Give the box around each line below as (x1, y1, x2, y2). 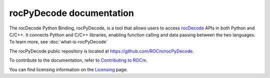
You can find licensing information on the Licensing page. (9, 66, 128, 72)
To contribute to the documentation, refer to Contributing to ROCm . (9, 57, 147, 63)
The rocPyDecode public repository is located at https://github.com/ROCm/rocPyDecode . (9, 48, 194, 54)
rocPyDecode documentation (9, 7, 134, 18)
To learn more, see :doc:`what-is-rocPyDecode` (9, 39, 108, 45)
